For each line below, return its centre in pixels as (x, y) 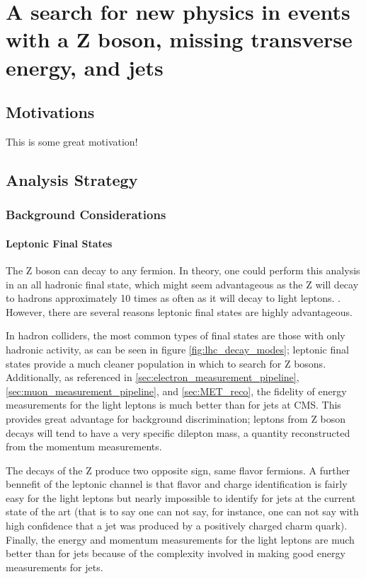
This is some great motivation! (72, 141)
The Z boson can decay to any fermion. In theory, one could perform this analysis (183, 270)
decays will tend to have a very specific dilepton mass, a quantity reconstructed (178, 432)
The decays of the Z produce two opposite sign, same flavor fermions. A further (178, 470)
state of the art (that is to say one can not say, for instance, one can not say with (182, 511)
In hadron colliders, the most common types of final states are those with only (176, 335)
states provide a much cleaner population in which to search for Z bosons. (166, 363)
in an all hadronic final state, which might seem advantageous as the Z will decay (182, 284)
